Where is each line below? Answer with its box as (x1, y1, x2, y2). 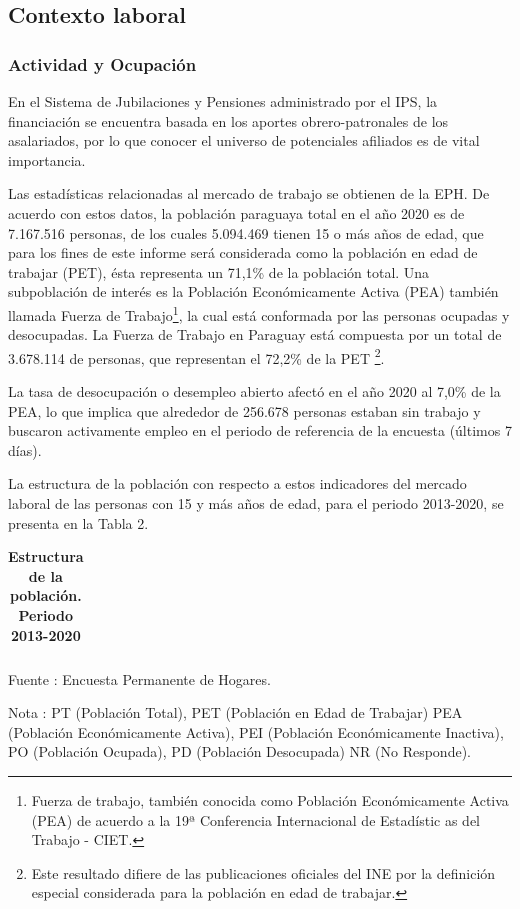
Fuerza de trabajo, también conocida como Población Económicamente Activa (31, 790, 509, 811)
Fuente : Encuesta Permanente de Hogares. (8, 668, 271, 689)
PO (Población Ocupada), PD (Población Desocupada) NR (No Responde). (8, 741, 471, 762)
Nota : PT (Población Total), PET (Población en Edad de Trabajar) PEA (8, 702, 463, 723)
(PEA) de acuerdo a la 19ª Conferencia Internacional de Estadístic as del (31, 809, 481, 830)
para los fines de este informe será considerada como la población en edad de (8, 242, 478, 263)
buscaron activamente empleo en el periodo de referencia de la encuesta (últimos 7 (8, 420, 512, 441)
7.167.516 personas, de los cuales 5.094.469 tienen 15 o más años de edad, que (8, 222, 484, 243)
